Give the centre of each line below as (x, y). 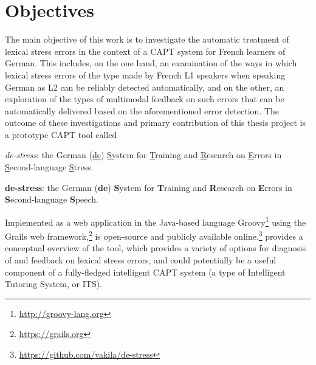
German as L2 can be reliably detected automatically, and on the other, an (145, 87)
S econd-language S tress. (49, 167)
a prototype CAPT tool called (61, 134)
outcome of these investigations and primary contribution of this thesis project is (155, 123)
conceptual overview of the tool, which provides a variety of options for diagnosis (156, 248)
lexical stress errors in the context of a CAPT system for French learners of (145, 51)
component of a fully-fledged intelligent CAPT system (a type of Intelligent (145, 272)
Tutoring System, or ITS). (54, 284)
